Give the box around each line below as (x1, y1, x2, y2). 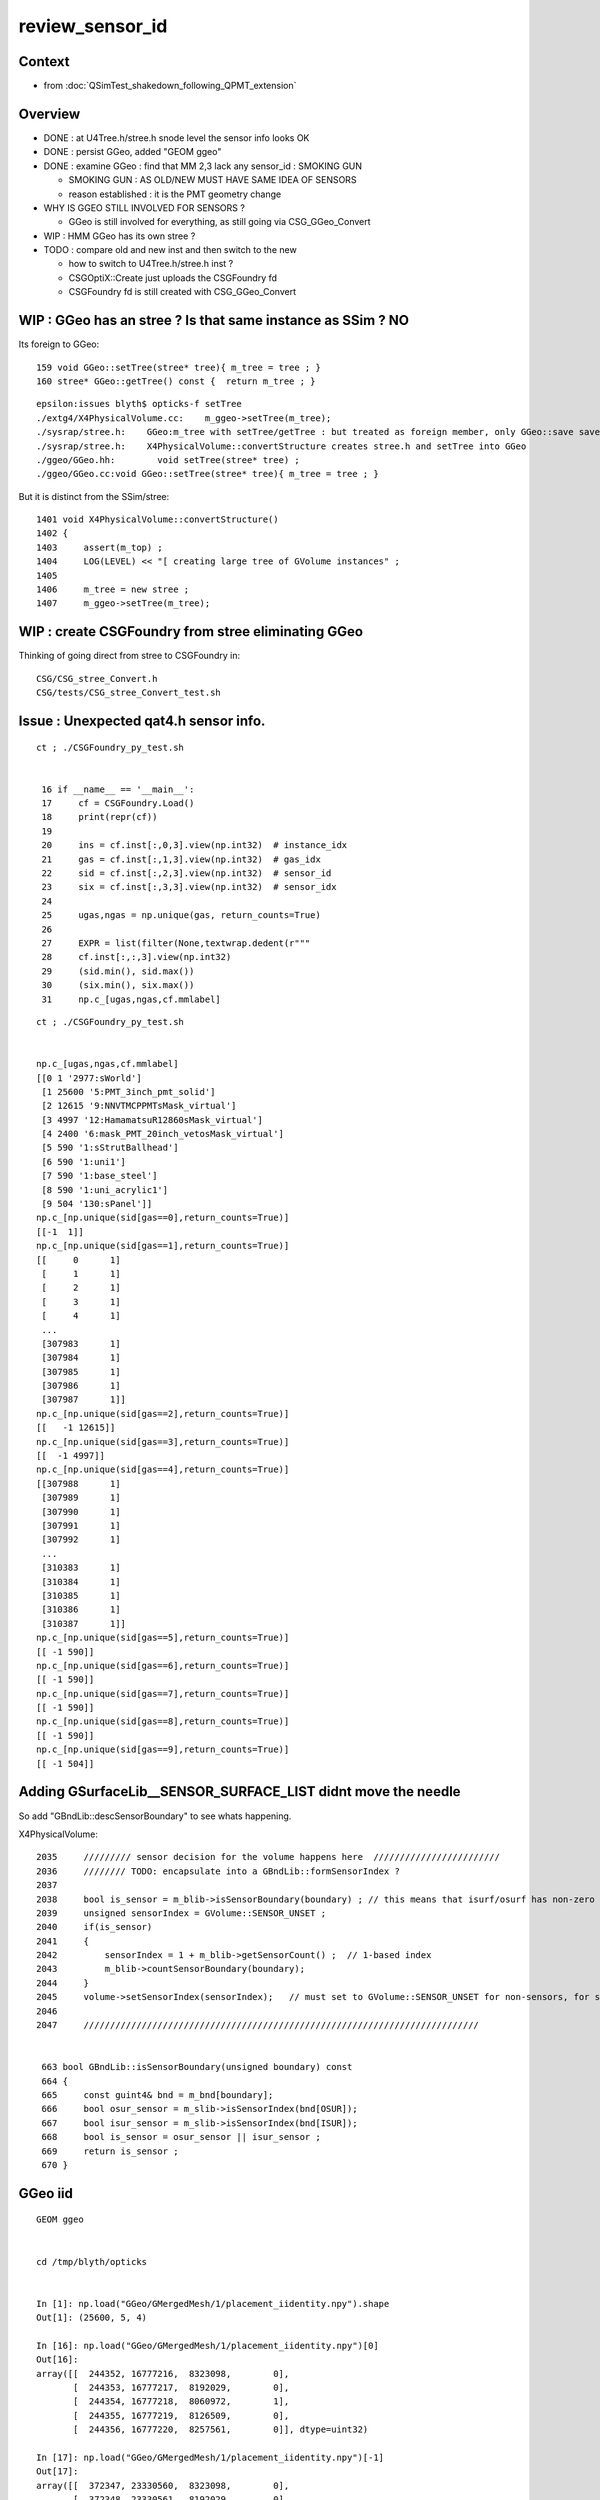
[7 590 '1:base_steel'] (41, 1170, 158, 1182)
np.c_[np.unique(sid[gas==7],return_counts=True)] (36, 1688, 290, 1699)
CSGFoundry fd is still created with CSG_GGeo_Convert (68, 286, 297, 298)
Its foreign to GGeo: (18, 338, 100, 350)
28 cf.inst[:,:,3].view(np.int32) (41, 951, 232, 963)
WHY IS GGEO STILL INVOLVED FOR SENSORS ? (43, 201, 245, 214)
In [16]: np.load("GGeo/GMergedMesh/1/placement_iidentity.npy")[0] (36, 2340, 379, 2351)
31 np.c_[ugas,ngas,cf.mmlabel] (41, 993, 222, 1005)
